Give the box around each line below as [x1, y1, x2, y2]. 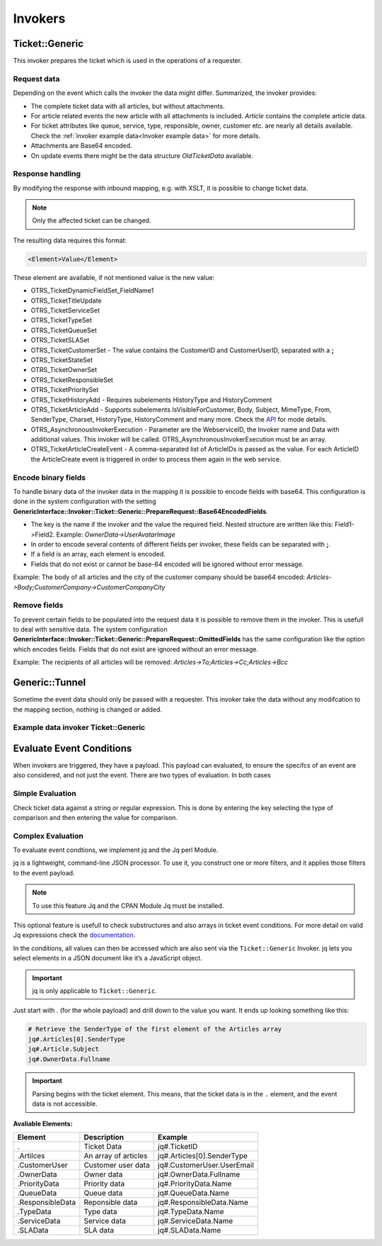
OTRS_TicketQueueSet [30, 326, 97, 335]
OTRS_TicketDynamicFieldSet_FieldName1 [30, 286, 154, 295]
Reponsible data [83, 1198, 138, 1208]
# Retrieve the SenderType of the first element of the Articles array [28, 1025, 282, 1033]
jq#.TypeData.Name [158, 1207, 224, 1217]
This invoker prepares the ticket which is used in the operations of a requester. [13, 57, 243, 65]
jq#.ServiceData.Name [158, 1216, 233, 1226]
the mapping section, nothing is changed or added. [13, 705, 163, 714]
